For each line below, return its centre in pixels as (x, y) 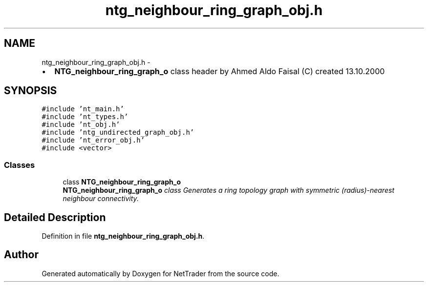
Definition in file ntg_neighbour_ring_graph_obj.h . (123, 236)
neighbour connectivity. (101, 199)
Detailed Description (55, 217)
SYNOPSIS (31, 91)
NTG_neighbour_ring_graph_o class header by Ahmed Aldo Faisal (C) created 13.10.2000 (220, 71)
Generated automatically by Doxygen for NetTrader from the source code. (160, 273)
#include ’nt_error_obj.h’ (93, 140)
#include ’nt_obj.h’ (81, 125)
